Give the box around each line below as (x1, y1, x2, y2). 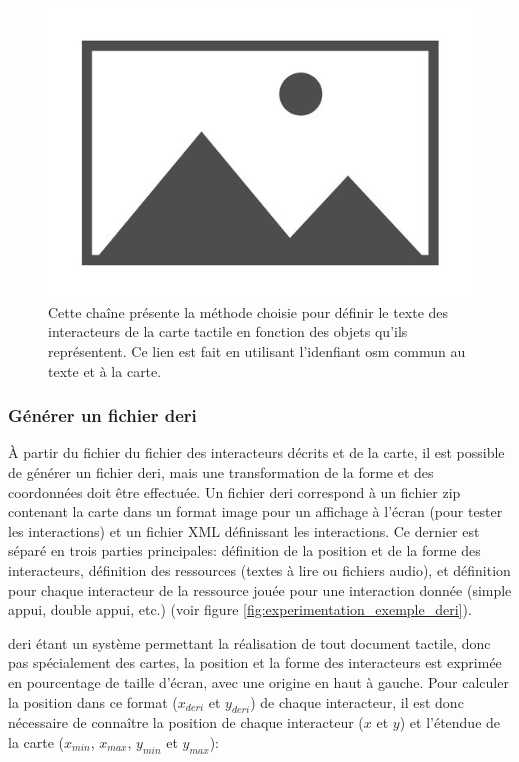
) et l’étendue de (399, 712, 501, 733)
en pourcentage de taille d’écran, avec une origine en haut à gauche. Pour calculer (8, 671, 509, 692)
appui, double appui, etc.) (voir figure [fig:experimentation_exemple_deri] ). (8, 599, 472, 620)
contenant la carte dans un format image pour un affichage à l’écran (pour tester (8, 501, 503, 522)
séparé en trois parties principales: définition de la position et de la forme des (8, 540, 481, 561)
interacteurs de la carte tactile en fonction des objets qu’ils (48, 321, 408, 342)
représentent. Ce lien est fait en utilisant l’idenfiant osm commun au (48, 340, 466, 361)
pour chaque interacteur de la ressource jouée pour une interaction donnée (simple (8, 579, 512, 600)
